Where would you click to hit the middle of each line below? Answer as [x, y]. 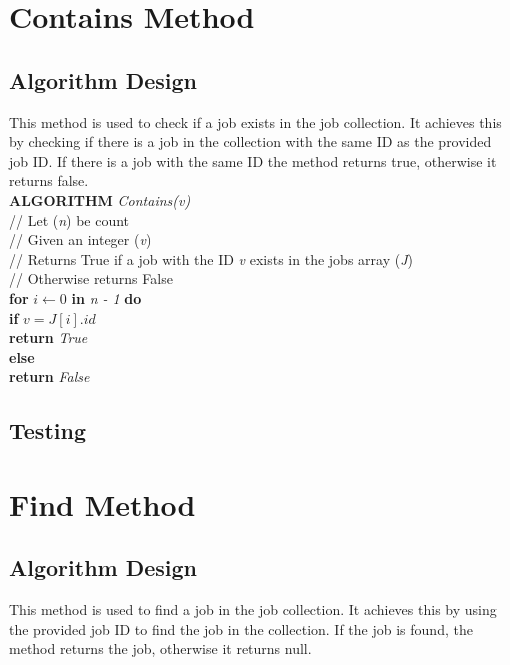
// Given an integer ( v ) [80, 239]
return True [48, 337]
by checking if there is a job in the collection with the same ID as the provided [250, 141]
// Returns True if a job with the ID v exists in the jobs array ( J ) [211, 258]
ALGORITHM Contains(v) [100, 199]
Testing [47, 430]
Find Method [102, 503]
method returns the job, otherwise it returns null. [160, 648]
